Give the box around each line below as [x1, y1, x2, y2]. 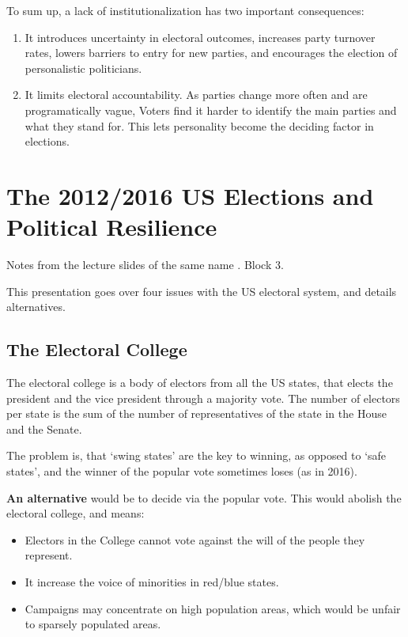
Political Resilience [6, 210, 217, 243]
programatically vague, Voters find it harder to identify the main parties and [25, 101, 397, 118]
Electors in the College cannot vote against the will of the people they [25, 531, 365, 548]
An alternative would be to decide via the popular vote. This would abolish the [6, 489, 402, 506]
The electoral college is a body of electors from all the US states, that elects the [6, 374, 393, 391]
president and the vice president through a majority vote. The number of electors [6, 389, 400, 406]
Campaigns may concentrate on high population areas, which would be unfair [25, 600, 401, 616]
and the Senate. [6, 420, 82, 437]
